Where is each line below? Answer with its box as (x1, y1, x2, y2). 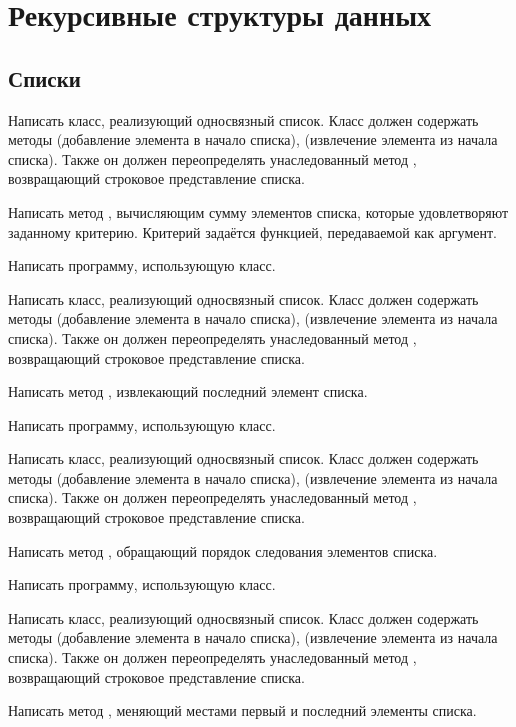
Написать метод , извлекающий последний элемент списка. (8, 381, 368, 402)
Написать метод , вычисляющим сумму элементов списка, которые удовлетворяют (8, 201, 509, 222)
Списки (8, 62, 81, 93)
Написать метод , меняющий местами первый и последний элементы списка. (8, 700, 477, 721)
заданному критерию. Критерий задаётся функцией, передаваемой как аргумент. (8, 221, 497, 242)
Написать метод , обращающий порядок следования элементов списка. (8, 540, 438, 561)
